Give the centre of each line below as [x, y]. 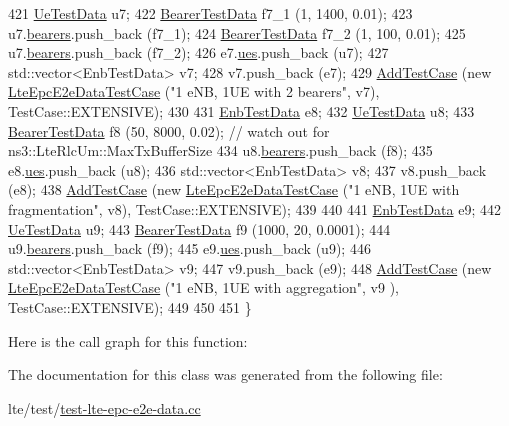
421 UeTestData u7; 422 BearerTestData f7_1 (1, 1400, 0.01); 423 [210, 13]
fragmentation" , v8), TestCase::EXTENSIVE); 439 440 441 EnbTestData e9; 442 [255, 208]
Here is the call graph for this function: [128, 340]
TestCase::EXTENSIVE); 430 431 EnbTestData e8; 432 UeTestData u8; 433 [241, 110]
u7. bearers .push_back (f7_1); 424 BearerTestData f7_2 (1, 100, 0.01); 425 [237, 32]
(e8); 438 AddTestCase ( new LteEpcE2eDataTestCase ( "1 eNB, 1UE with [234, 189]
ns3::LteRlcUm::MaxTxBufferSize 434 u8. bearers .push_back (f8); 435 [220, 150]
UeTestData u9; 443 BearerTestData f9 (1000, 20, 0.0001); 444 [199, 228]
